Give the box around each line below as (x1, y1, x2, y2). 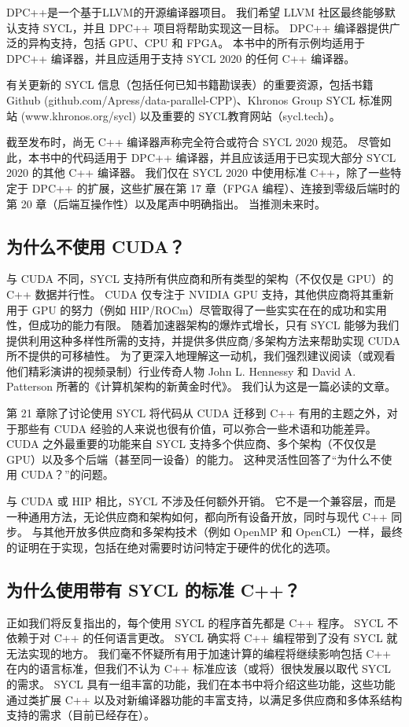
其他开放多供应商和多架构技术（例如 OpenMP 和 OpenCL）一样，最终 (42, 523, 403, 540)
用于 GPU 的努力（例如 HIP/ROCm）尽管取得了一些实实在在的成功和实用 (6, 301, 387, 318)
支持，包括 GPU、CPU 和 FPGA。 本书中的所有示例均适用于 (50, 35, 365, 51)
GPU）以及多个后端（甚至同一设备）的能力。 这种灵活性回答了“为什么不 (6, 450, 381, 467)
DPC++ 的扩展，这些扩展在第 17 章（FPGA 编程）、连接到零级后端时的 (31, 179, 400, 196)
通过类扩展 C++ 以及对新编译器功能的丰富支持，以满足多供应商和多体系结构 (6, 691, 403, 707)
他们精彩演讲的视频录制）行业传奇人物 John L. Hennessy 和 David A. (6, 362, 356, 379)
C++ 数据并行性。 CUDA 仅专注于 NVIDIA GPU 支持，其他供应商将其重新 (6, 285, 394, 302)
